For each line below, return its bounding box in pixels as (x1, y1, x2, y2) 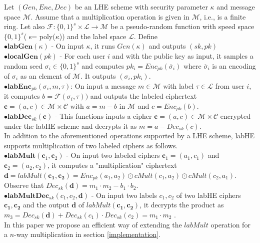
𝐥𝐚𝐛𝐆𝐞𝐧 (7, 43, 33, 51)
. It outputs (80, 71, 116, 81)
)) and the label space (59, 31, 126, 41)
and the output (23, 199, 69, 210)
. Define (133, 31, 157, 41)
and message (216, 2, 255, 12)
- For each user (59, 50, 105, 61)
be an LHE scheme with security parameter (74, 2, 208, 12)
